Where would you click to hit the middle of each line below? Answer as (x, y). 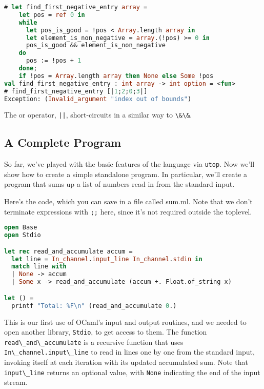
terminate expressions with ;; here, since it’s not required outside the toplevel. (128, 211)
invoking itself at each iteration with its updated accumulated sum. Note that (126, 362)
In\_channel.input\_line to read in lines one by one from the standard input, (129, 352)
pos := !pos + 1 (54, 61)
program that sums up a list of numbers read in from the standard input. (119, 184)
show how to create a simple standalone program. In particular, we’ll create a (126, 174)
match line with (39, 267)
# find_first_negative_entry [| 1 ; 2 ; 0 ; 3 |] (76, 91)
